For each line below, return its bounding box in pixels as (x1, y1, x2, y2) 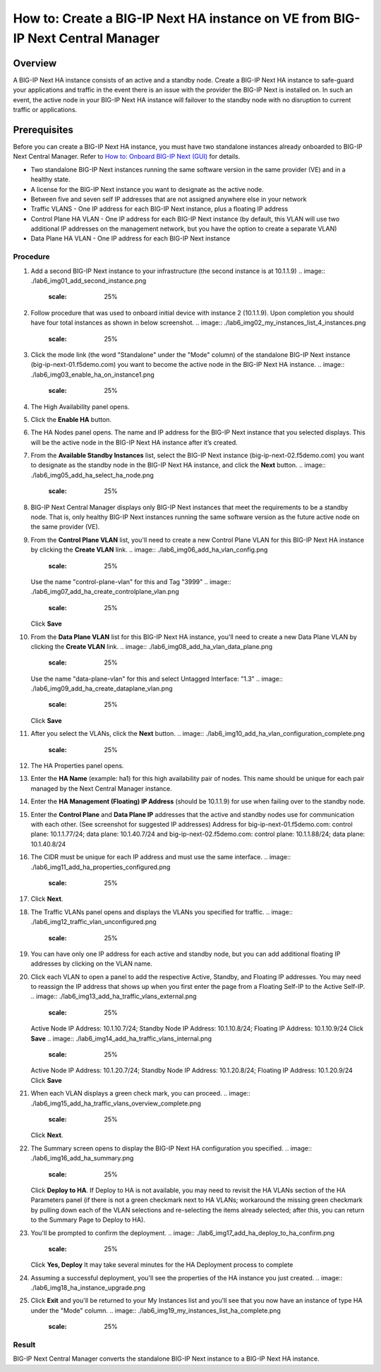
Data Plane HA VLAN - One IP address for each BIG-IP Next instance (30, 234, 231, 243)
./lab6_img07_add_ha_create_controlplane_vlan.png (30, 588, 179, 596)
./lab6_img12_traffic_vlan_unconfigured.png (30, 918, 157, 926)
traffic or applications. (13, 106, 78, 114)
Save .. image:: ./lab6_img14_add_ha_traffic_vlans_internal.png (30, 1034, 212, 1043)
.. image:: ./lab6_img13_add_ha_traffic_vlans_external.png (30, 992, 197, 1001)
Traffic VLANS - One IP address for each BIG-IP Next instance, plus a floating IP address (30, 205, 289, 213)
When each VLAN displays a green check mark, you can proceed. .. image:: (30, 1089, 250, 1098)
